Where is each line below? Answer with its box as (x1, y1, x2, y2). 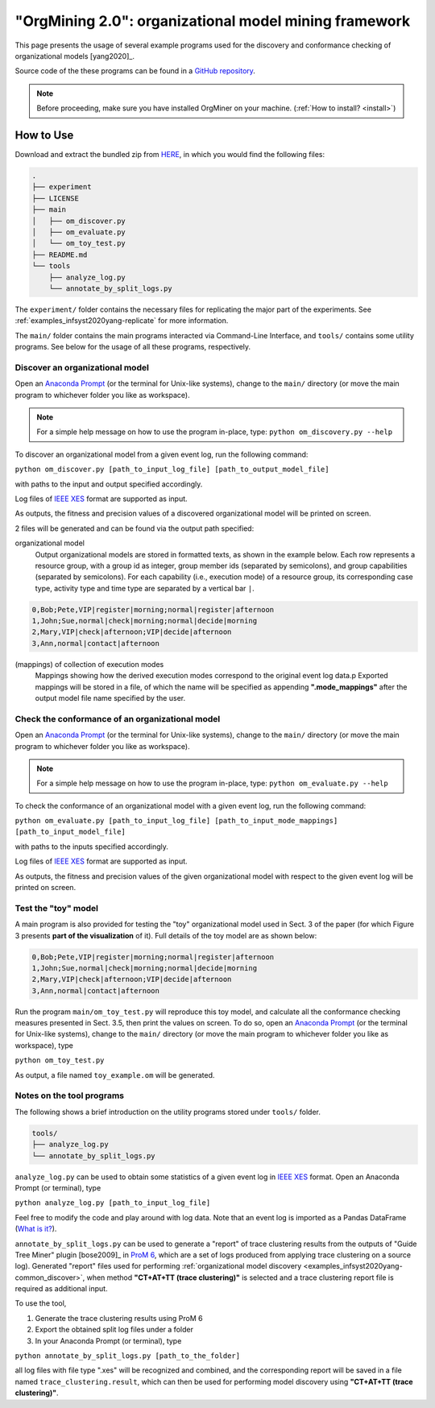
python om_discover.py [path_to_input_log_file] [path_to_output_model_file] (14, 465, 329, 474)
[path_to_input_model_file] (14, 827, 126, 837)
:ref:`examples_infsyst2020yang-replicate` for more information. (14, 316, 229, 325)
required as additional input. (14, 1284, 108, 1294)
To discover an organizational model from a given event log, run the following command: (14, 449, 309, 459)
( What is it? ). (14, 1224, 57, 1234)
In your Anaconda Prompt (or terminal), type (35, 1336, 182, 1345)
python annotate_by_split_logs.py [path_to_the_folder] (14, 1352, 241, 1360)
